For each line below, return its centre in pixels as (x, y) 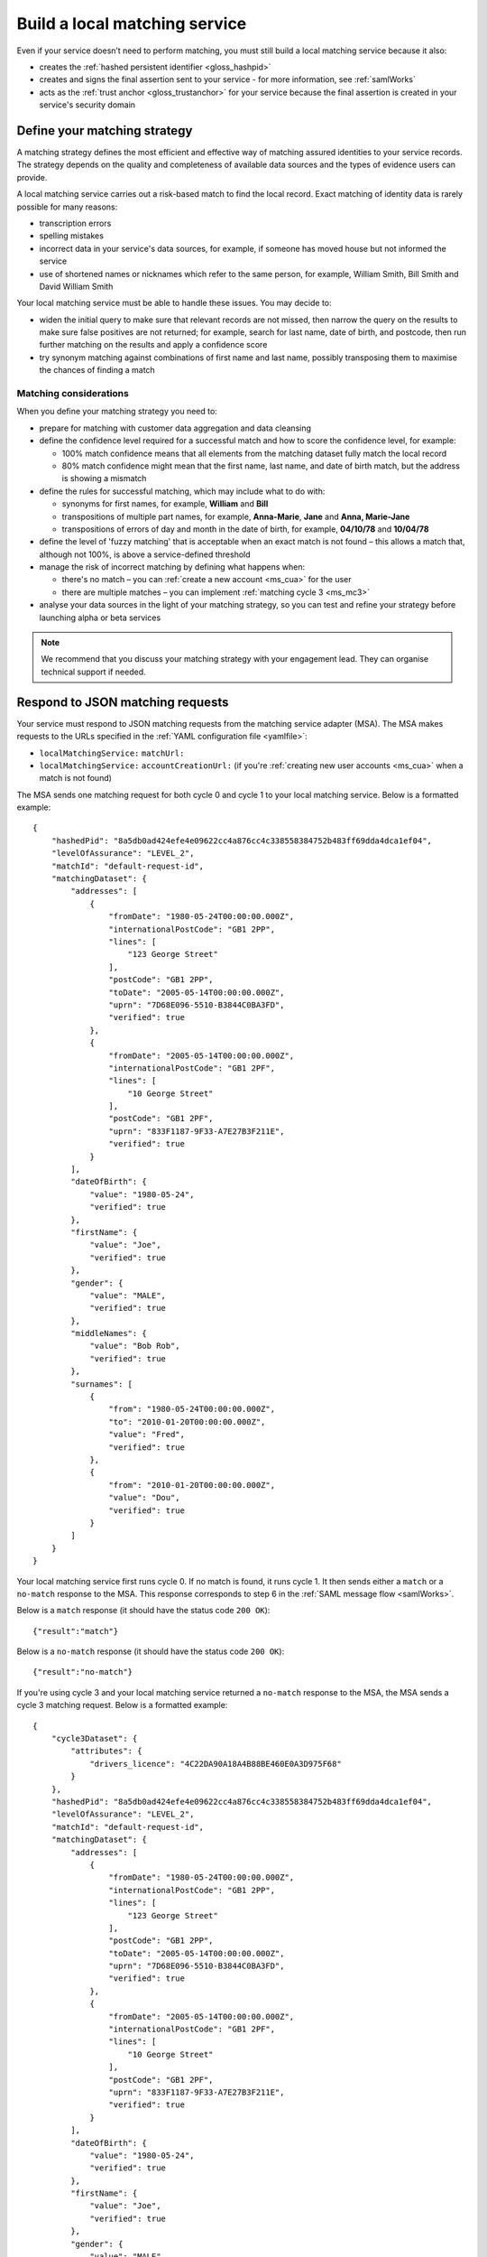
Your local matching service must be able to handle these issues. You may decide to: (175, 303)
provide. (32, 177)
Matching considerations (73, 394)
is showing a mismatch (104, 478)
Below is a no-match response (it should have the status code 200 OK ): (151, 1651)
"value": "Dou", (144, 1498)
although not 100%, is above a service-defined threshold (145, 554)
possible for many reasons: (67, 207)
